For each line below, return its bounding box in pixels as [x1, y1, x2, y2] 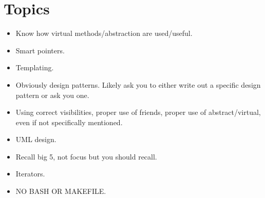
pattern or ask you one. [15, 89, 89, 100]
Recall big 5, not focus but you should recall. [15, 151, 157, 162]
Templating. [15, 62, 54, 73]
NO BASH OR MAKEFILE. [15, 186, 106, 196]
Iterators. [15, 168, 45, 179]
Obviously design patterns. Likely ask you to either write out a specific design [15, 79, 261, 90]
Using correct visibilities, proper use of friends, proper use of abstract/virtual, [15, 107, 261, 117]
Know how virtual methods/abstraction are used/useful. [15, 28, 193, 38]
